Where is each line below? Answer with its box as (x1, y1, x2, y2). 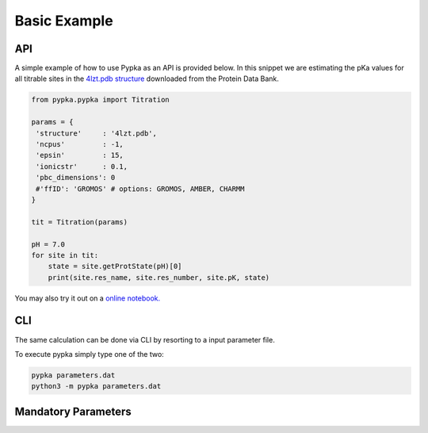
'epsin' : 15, (36, 151, 124, 160)
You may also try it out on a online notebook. (14, 293, 161, 303)
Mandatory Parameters (14, 404, 132, 418)
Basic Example (14, 12, 114, 29)
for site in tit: (31, 251, 99, 259)
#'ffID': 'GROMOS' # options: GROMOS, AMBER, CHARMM (36, 184, 245, 194)
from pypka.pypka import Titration (31, 95, 170, 105)
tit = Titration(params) (31, 217, 128, 226)
